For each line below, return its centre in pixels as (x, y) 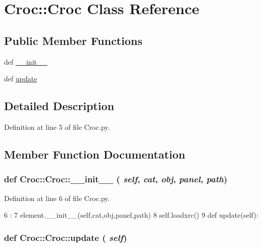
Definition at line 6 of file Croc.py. (57, 198)
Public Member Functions (73, 40)
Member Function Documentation (95, 154)
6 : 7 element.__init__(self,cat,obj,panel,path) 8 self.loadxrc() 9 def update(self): (131, 215)
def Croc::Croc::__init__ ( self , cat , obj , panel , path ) (116, 179)
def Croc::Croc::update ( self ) (66, 237)
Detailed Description (59, 106)
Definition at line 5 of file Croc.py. (57, 127)
